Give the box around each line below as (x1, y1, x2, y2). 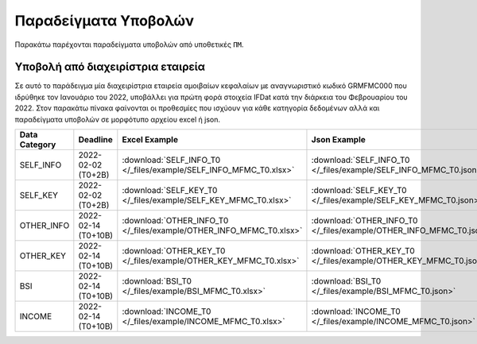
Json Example (311, 134, 366, 145)
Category (19, 139, 56, 150)
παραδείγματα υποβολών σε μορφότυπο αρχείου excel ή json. (14, 114, 220, 124)
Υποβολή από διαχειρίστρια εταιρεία (14, 60, 206, 74)
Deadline (78, 134, 113, 145)
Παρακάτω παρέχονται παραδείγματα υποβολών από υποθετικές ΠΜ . (14, 40, 244, 49)
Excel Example (122, 134, 179, 145)
